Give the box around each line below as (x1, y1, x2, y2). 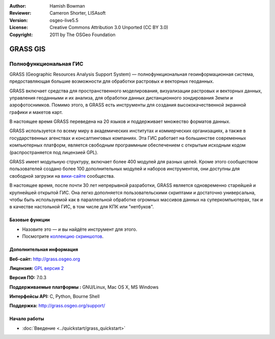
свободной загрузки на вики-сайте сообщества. (9, 173, 115, 179)
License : (9, 25, 28, 31)
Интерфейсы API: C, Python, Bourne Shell (9, 294, 100, 300)
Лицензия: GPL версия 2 (9, 265, 64, 271)
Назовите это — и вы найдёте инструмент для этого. (22, 226, 137, 232)
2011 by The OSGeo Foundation (49, 31, 116, 38)
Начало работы (9, 316, 44, 322)
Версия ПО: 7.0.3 (9, 275, 47, 281)
